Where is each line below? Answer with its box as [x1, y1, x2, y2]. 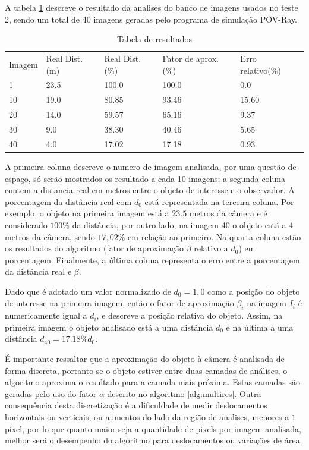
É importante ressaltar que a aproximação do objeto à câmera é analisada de [5, 353, 285, 365]
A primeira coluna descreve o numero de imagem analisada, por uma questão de [5, 160, 297, 172]
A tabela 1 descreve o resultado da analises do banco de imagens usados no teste [5, 1, 298, 13]
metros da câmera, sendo [5, 230, 95, 243]
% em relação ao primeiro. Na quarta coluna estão [118, 230, 301, 243]
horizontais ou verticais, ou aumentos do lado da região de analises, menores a [5, 411, 289, 423]
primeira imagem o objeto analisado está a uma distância [5, 320, 213, 333]
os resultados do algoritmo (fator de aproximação [5, 242, 184, 254]
